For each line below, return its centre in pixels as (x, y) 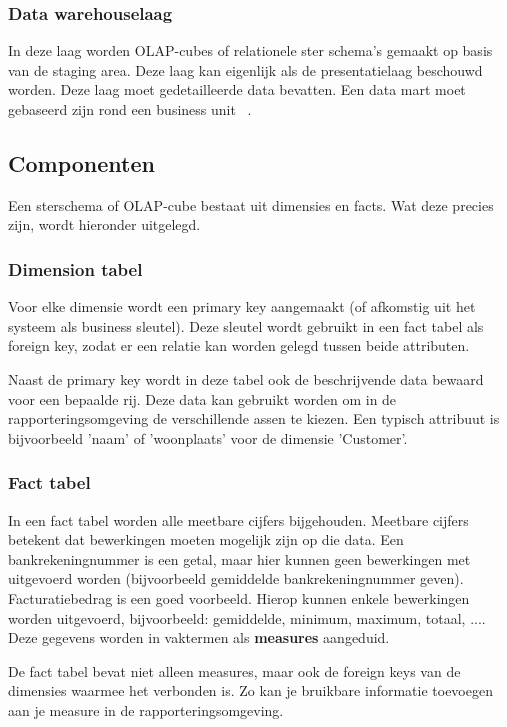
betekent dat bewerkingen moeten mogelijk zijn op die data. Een (206, 539)
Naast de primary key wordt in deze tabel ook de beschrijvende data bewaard (246, 378)
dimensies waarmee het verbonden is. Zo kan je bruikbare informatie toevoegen (250, 690)
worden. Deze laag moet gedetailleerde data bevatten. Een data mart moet (237, 89)
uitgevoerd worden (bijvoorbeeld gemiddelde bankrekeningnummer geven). (236, 578)
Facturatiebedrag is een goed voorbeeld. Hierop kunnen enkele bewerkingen (239, 597)
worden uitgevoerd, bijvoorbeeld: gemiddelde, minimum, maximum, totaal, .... (247, 617)
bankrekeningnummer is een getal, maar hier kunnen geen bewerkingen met (239, 558)
